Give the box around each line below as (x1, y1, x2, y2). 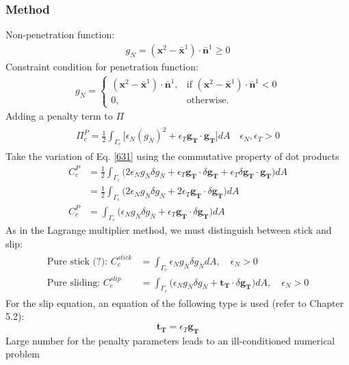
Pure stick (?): (47, 256, 107, 267)
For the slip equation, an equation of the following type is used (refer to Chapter (5, 295, 344, 310)
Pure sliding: (47, 278, 101, 288)
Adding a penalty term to (5, 109, 113, 123)
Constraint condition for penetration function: (5, 59, 198, 73)
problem (5, 347, 40, 361)
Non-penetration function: (5, 27, 115, 42)
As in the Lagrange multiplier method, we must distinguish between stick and (5, 223, 332, 237)
